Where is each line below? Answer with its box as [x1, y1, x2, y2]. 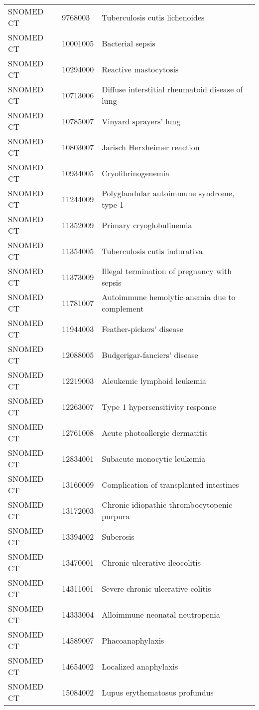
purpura [102, 510, 130, 522]
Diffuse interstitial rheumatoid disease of [102, 83, 243, 95]
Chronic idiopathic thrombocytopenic [102, 499, 233, 510]
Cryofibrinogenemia [102, 167, 170, 179]
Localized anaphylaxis [102, 660, 178, 672]
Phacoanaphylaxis [102, 634, 164, 646]
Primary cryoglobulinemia [102, 219, 192, 231]
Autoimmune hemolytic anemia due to [102, 291, 236, 303]
